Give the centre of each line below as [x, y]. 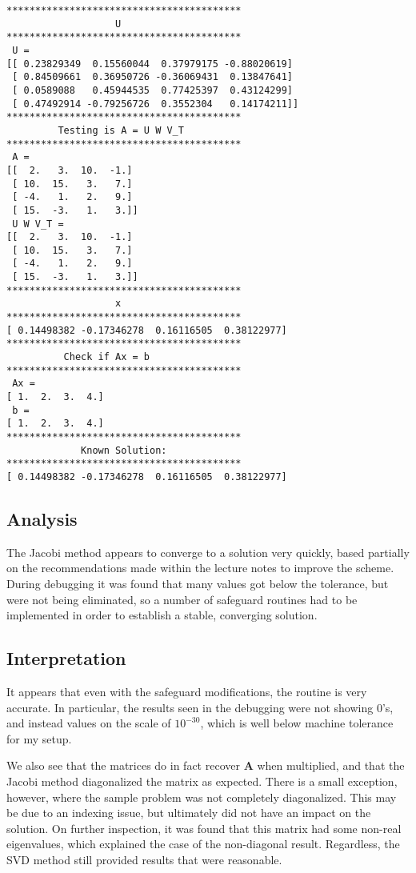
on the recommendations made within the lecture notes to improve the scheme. [200, 568]
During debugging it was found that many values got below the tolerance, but [198, 584]
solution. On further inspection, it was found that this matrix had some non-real [204, 828]
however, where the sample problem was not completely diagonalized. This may [202, 797]
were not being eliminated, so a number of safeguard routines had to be [182, 599]
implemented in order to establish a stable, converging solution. [162, 615]
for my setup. [39, 738]
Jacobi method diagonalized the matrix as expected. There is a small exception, [202, 781]
